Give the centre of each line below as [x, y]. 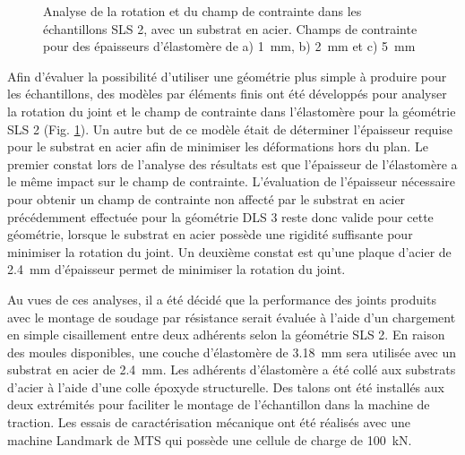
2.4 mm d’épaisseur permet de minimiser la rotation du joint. [177, 269]
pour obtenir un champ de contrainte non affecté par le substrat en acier [207, 198]
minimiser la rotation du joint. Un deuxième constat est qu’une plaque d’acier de [229, 251]
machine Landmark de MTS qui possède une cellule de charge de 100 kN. [210, 439]
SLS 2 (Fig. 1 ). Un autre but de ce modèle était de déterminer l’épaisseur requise [230, 129]
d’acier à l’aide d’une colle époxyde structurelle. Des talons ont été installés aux [226, 386]
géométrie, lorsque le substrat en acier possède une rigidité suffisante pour [210, 234]
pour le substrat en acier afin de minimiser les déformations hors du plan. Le [218, 146]
